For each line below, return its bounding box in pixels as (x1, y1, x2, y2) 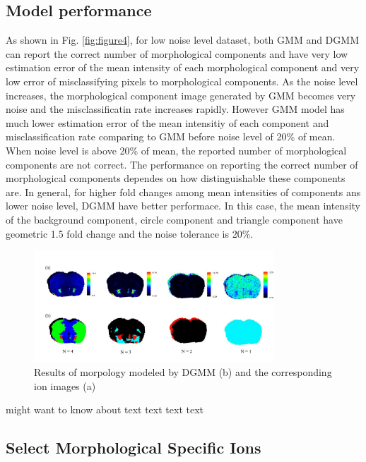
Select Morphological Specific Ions (6, 437, 261, 458)
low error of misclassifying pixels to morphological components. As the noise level (6, 73, 358, 88)
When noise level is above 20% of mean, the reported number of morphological (6, 142, 347, 157)
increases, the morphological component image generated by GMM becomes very (6, 87, 356, 102)
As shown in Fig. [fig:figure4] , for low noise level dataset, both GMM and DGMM (6, 32, 359, 47)
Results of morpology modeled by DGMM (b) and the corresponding (34, 365, 332, 379)
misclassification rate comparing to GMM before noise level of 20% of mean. (6, 129, 336, 144)
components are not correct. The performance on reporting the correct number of (6, 157, 358, 171)
